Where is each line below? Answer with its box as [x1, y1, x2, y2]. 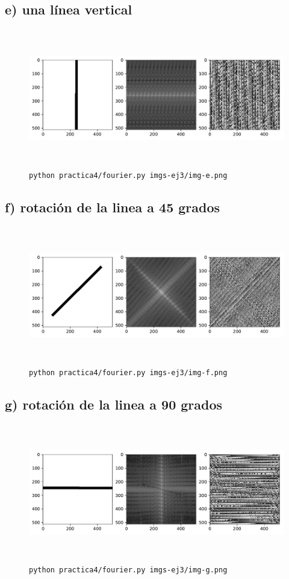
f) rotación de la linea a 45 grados [5, 197, 220, 216]
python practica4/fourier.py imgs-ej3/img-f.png [29, 368, 228, 377]
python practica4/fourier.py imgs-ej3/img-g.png [29, 566, 228, 574]
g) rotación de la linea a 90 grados [5, 394, 223, 413]
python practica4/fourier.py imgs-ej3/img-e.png [29, 171, 228, 180]
